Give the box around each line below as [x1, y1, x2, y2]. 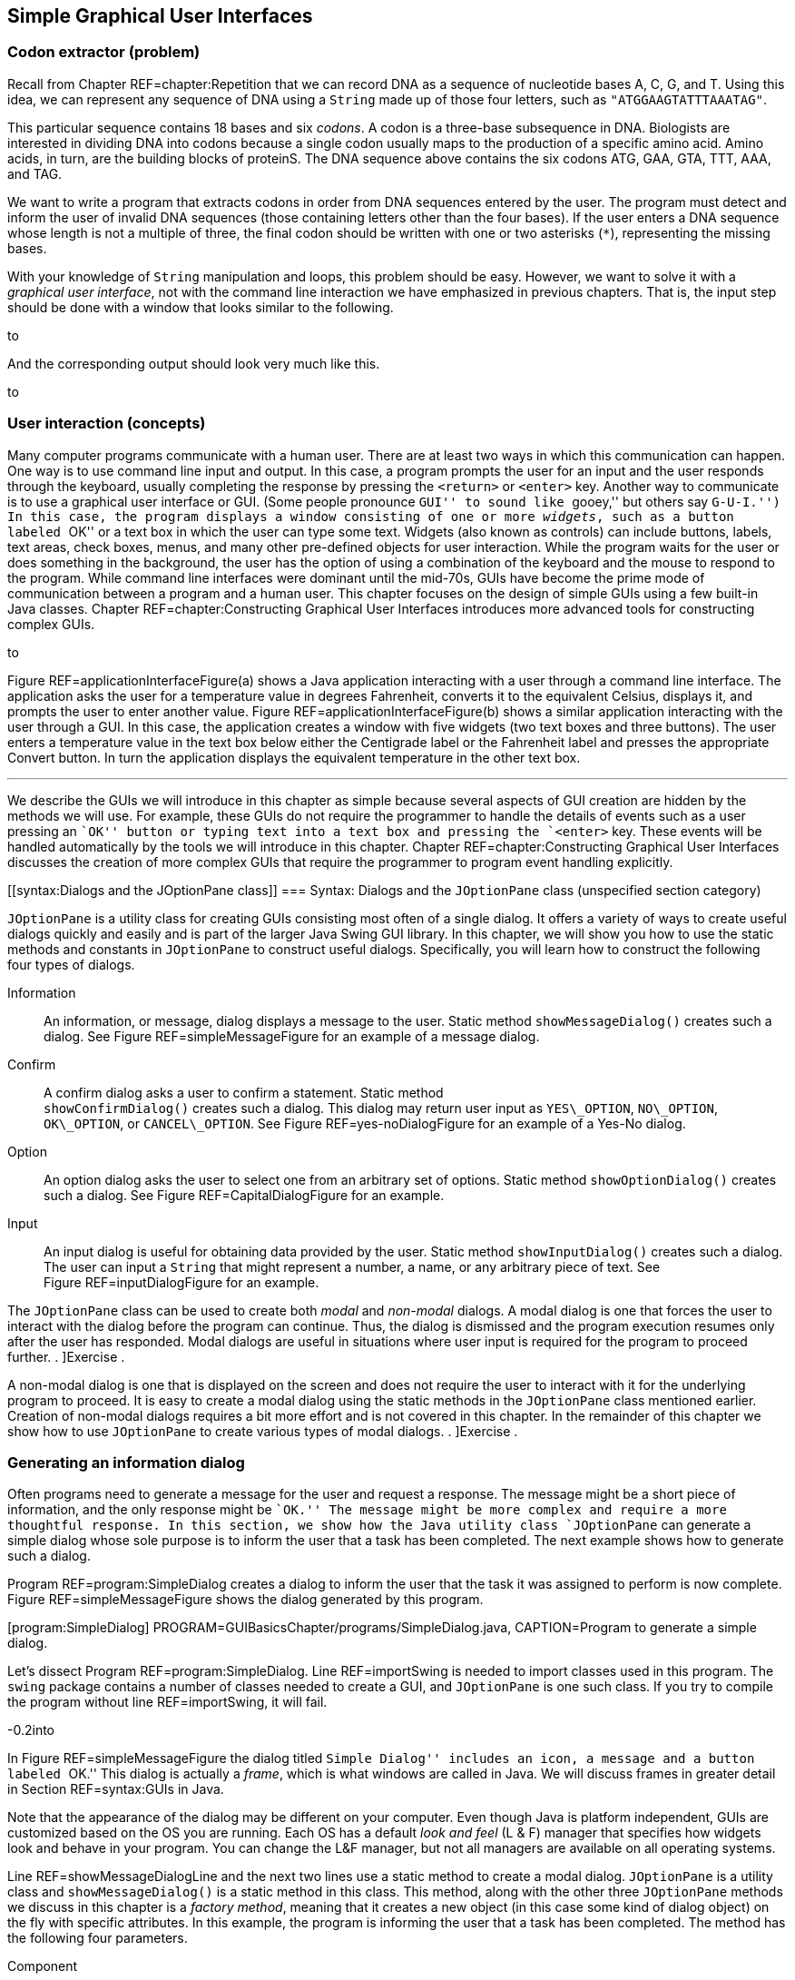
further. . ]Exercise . [7, 1348, 125, 1364]
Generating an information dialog [7, 1453, 245, 1472]
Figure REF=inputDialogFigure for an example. [44, 1274, 319, 1290]
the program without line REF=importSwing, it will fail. [7, 1694, 328, 1710]
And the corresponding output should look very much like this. [7, 355, 380, 371]
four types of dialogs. [7, 956, 135, 972]
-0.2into [7, 1722, 54, 1739]
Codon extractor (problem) [7, 43, 201, 62]
